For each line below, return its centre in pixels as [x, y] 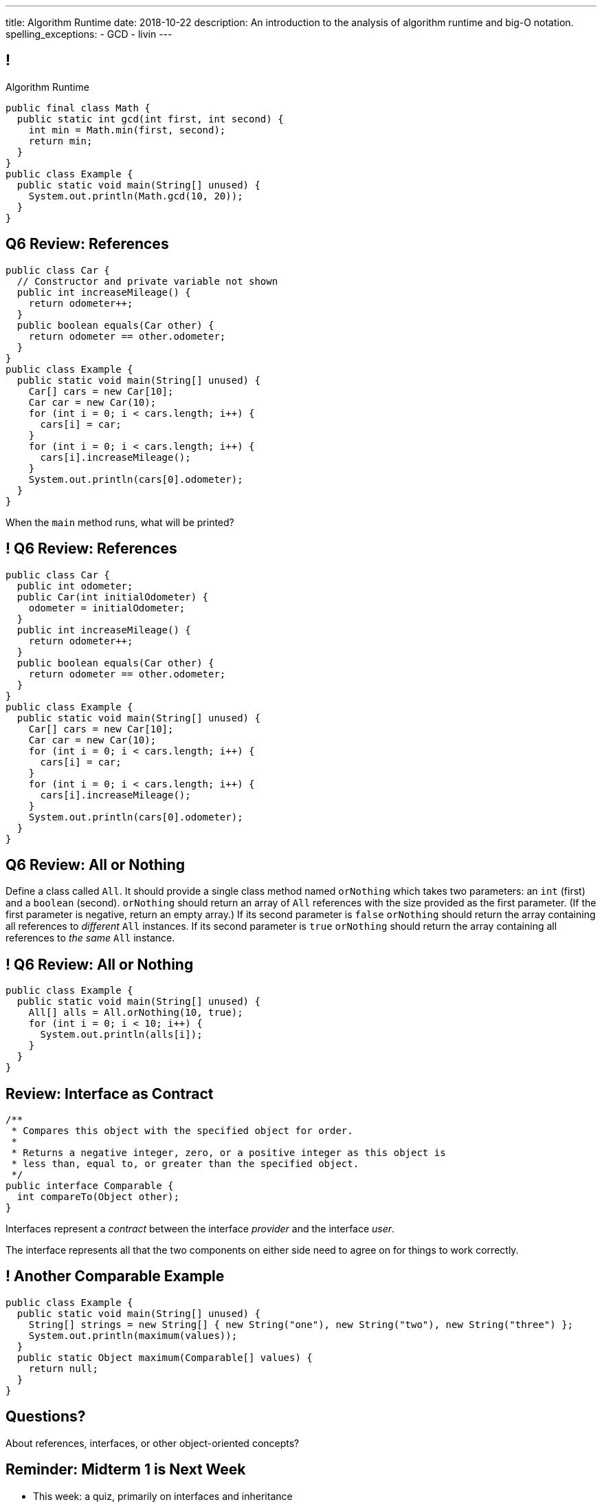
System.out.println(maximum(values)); [133, 1335]
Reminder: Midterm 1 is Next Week [126, 1470]
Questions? [46, 1417]
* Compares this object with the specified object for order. [182, 1131]
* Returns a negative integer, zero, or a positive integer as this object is [228, 1153]
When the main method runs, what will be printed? [120, 522]
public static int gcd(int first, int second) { [150, 119]
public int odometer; [75, 586]
